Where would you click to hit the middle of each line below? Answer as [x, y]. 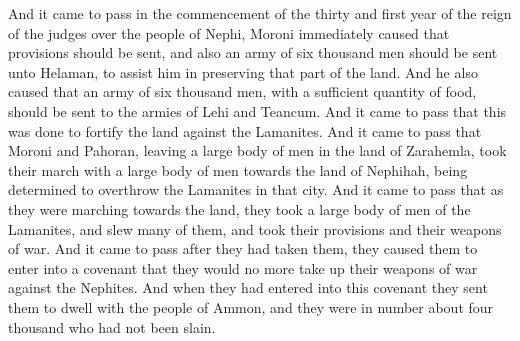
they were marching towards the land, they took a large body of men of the [239, 208]
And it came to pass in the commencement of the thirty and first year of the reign [260, 13]
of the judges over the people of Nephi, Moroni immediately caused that [229, 32]
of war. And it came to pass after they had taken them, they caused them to [243, 248]
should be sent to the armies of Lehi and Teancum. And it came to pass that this [257, 110]
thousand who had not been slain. [112, 326]
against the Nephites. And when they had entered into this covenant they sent [248, 287]
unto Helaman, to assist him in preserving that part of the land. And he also [243, 71]
